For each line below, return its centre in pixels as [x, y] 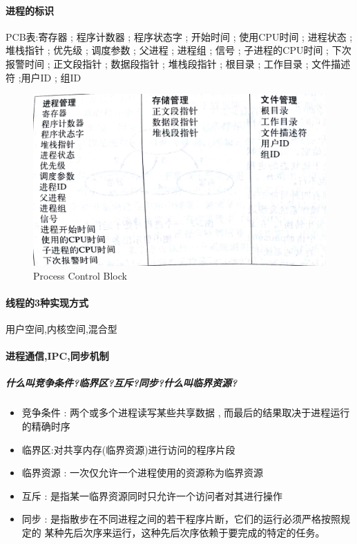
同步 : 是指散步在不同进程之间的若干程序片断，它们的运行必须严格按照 [181, 519]
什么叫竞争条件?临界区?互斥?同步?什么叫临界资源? [122, 383]
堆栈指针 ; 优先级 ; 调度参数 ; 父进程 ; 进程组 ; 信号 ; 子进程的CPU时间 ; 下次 [178, 50]
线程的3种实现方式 [47, 302]
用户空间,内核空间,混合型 [61, 329]
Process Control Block [80, 275]
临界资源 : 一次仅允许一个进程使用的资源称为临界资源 [143, 473]
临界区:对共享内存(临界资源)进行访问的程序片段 [128, 449]
